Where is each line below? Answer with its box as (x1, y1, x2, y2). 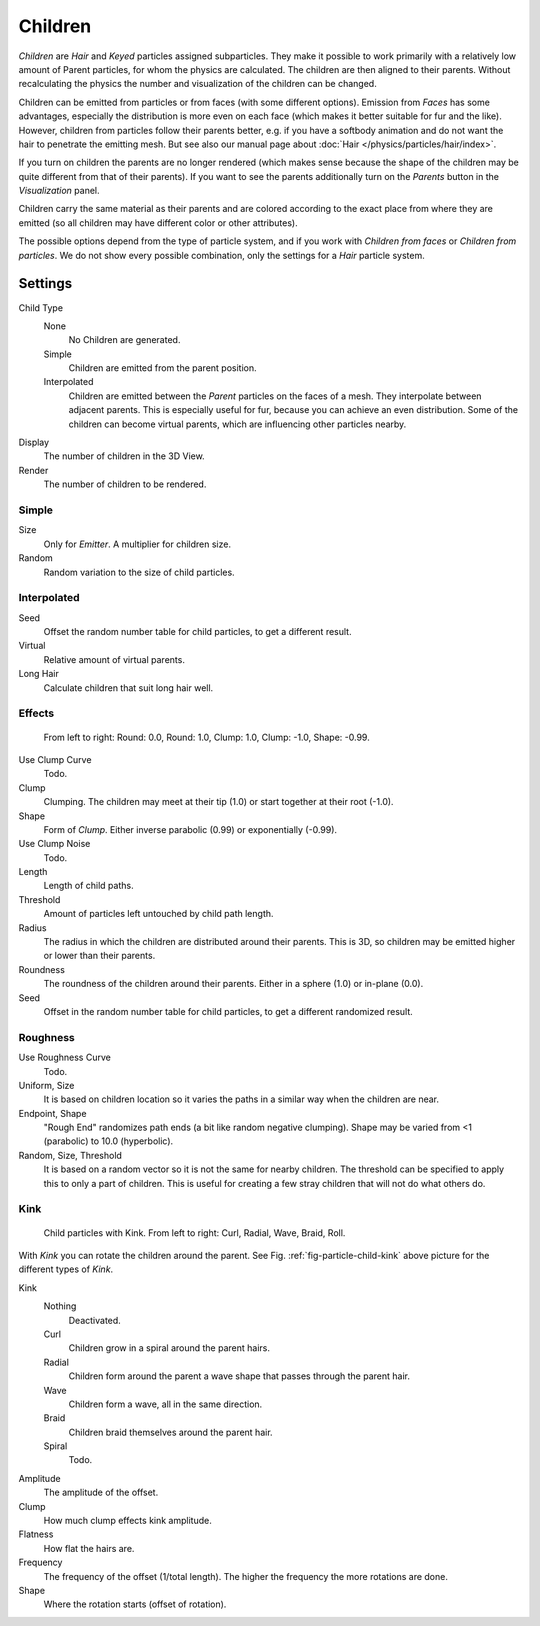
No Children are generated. (68, 334, 181, 346)
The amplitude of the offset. (43, 1486, 159, 1499)
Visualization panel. (18, 185, 100, 197)
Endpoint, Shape (18, 1107, 87, 1119)
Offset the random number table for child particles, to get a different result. (43, 626, 352, 638)
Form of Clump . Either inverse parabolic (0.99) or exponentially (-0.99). (43, 823, 338, 835)
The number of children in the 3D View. (43, 450, 205, 462)
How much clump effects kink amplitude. (43, 1515, 212, 1527)
